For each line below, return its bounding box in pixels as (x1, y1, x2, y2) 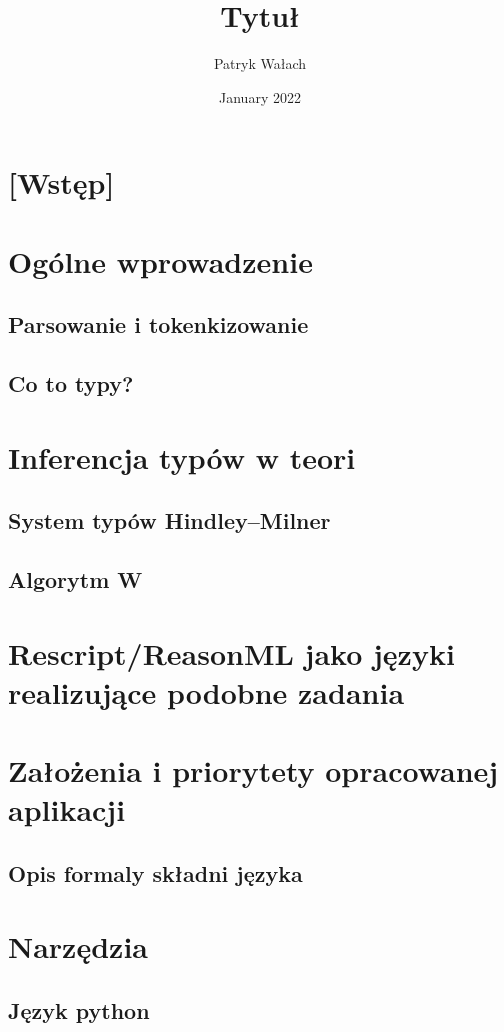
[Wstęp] (8, 162, 115, 203)
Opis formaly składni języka (8, 857, 303, 888)
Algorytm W (8, 563, 143, 594)
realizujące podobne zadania (8, 671, 405, 712)
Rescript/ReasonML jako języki (8, 632, 455, 673)
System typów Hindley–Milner (8, 505, 331, 536)
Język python (8, 995, 150, 1026)
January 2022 (219, 86, 301, 107)
